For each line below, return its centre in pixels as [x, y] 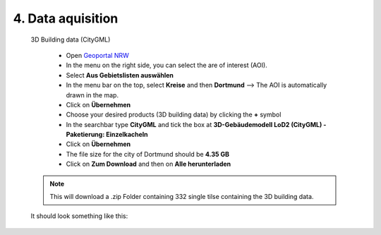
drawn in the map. [92, 95]
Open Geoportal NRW [98, 55]
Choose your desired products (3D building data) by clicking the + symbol [174, 115]
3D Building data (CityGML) [71, 40]
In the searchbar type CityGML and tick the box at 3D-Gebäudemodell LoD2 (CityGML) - [196, 124]
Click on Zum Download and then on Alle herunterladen [149, 164]
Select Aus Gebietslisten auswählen [120, 75]
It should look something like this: [79, 216]
